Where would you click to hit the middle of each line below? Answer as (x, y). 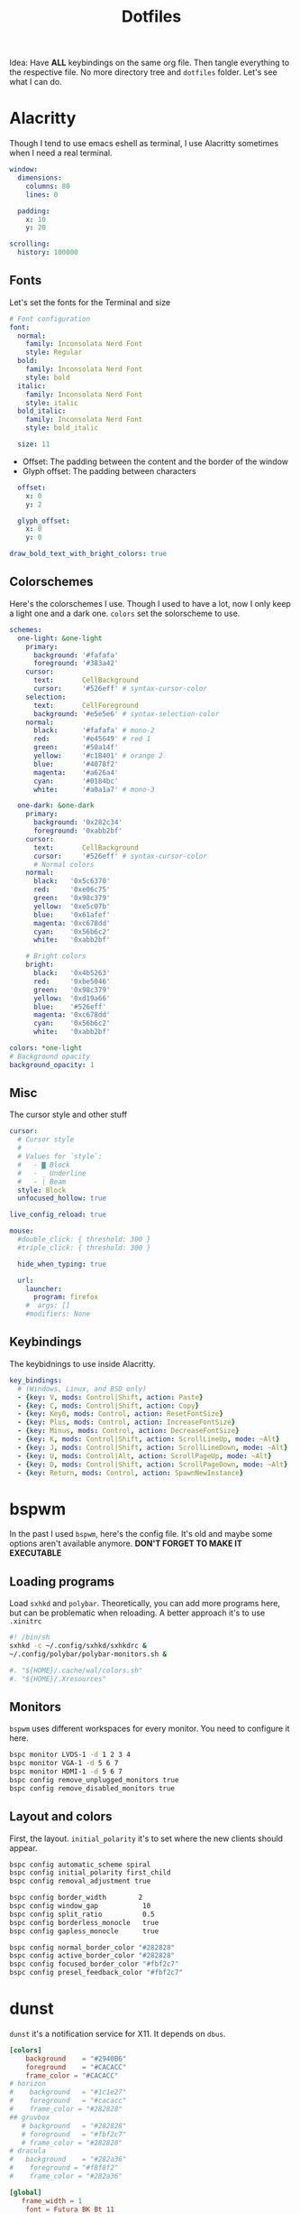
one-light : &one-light (60, 638)
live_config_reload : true (58, 1215)
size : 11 (34, 444)
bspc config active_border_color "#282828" (92, 1956)
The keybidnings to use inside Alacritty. (82, 1363)
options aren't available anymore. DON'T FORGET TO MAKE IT (126, 1544)
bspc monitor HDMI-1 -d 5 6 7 (66, 1772)
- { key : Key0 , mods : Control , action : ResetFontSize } (120, 1414)
